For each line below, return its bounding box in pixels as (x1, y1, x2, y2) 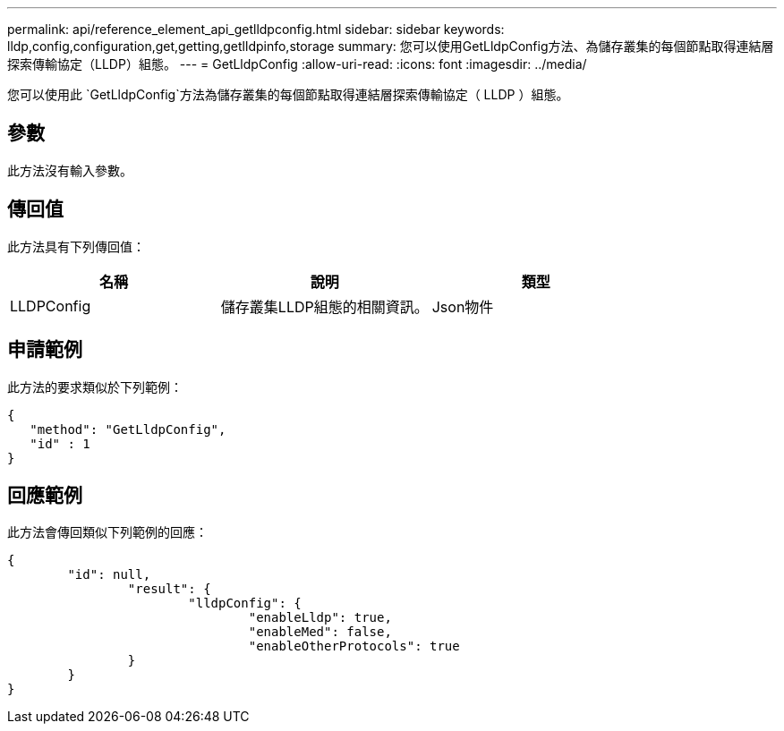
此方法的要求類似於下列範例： (7, 378, 183, 395)
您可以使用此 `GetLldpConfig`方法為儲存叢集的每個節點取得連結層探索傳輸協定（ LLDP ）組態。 (7, 87, 569, 102)
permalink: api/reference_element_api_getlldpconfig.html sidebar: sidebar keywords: (7, 21, 505, 37)
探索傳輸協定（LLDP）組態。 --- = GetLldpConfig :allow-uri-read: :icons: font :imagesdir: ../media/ (7, 56, 587, 72)
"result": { (127, 582, 211, 597)
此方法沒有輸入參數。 (7, 162, 132, 178)
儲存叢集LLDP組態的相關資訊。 (220, 297, 429, 316)
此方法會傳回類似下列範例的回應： (7, 524, 208, 540)
